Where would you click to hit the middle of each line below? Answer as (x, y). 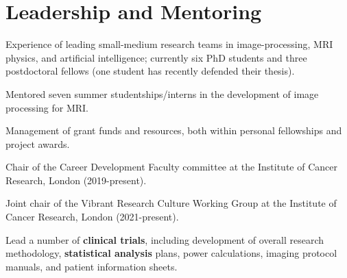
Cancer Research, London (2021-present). (92, 217)
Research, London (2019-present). (76, 180)
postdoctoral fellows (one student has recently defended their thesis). (150, 71)
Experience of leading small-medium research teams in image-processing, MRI (169, 44)
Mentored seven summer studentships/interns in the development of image (162, 93)
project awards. (38, 143)
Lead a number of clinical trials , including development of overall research (165, 239)
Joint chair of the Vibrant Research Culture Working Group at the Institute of (171, 203)
